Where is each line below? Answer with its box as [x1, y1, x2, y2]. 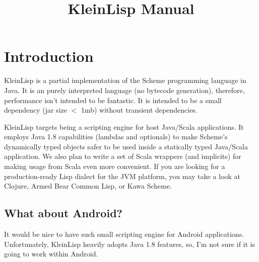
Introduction [4, 46, 94, 66]
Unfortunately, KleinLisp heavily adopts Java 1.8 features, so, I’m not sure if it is [4, 238, 255, 249]
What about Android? [4, 205, 122, 221]
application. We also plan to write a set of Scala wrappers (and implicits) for [4, 151, 241, 161]
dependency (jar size [4, 105, 67, 115]
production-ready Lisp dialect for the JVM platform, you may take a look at [4, 170, 240, 181]
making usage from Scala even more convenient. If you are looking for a [4, 161, 225, 171]
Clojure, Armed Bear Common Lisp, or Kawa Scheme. [4, 181, 172, 191]
